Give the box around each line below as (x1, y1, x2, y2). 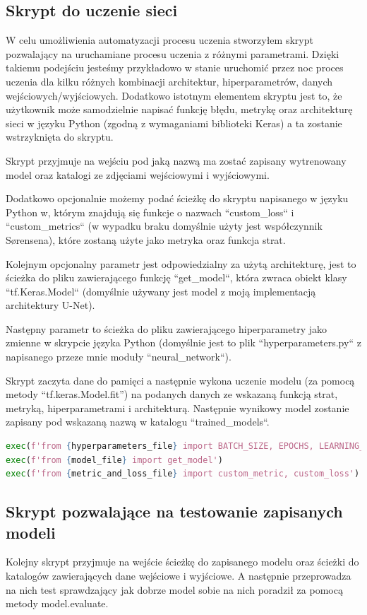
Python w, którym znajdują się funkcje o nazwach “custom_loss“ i (6, 204, 294, 219)
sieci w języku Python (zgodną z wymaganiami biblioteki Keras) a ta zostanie (6, 115, 342, 130)
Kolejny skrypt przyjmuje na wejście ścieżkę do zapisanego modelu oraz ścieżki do (6, 554, 359, 569)
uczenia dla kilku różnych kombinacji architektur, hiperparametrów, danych (6, 74, 333, 88)
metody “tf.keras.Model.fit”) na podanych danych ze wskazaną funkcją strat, (6, 387, 338, 402)
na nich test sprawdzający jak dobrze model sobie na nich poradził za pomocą (6, 582, 343, 597)
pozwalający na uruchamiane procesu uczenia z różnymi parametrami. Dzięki (6, 46, 339, 61)
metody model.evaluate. (6, 596, 109, 611)
